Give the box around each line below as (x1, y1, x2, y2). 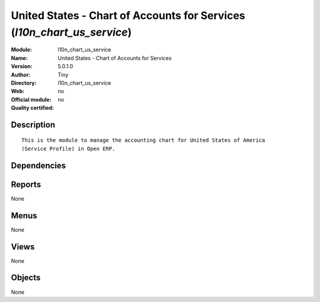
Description (11, 119, 56, 130)
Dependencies (11, 160, 66, 170)
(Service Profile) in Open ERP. (21, 145, 116, 152)
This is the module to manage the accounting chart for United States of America (21, 137, 265, 144)
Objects (11, 273, 41, 283)
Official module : (11, 96, 52, 103)
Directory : (11, 79, 37, 86)
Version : (11, 63, 33, 70)
